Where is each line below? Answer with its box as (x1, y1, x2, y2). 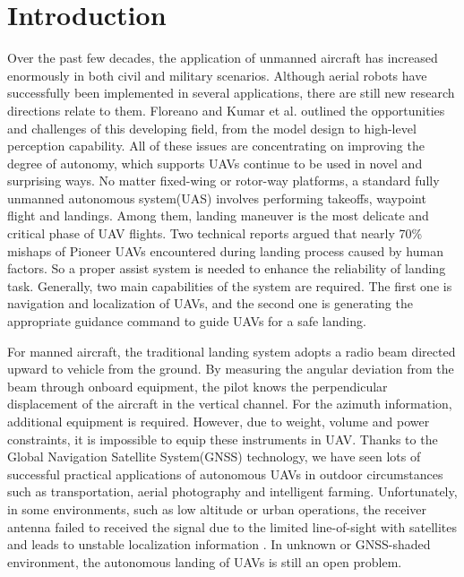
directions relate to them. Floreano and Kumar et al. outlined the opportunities (7, 100, 445, 119)
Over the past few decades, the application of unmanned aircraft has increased (7, 48, 438, 67)
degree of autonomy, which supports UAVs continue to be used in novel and (7, 153, 423, 172)
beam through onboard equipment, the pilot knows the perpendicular (7, 376, 388, 395)
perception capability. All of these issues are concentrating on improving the (7, 136, 425, 155)
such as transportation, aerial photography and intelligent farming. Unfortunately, (7, 482, 458, 501)
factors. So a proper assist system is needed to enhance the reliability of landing (7, 259, 446, 278)
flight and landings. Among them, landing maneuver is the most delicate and (7, 206, 429, 225)
